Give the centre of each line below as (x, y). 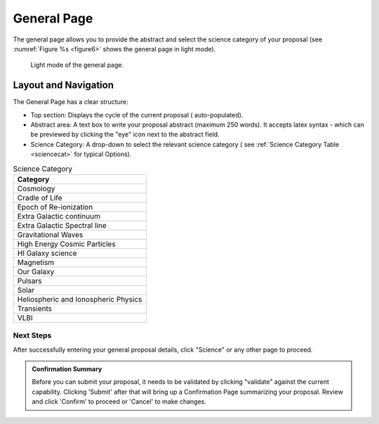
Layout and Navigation (63, 85)
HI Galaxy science (47, 253)
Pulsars (29, 281)
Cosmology (36, 188)
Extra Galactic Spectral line (62, 225)
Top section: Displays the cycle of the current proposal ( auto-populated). (137, 115)
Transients (35, 308)
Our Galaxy (36, 271)
